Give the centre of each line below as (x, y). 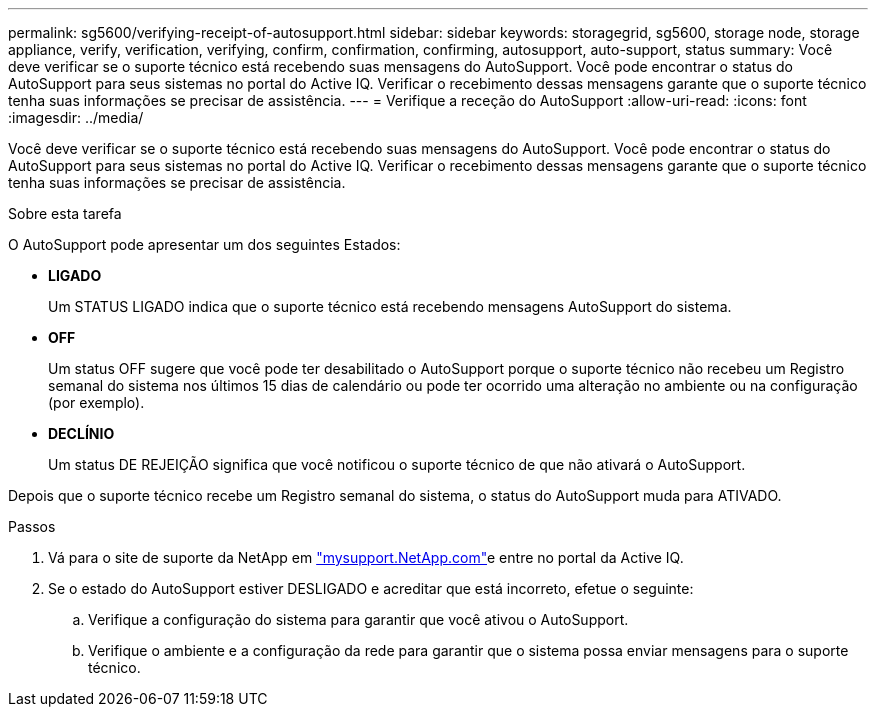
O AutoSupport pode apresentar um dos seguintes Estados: (204, 244)
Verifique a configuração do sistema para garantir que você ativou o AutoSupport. (358, 619)
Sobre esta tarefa (65, 213)
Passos (32, 526)
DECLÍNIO (81, 433)
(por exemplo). (96, 402)
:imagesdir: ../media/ (76, 117)
